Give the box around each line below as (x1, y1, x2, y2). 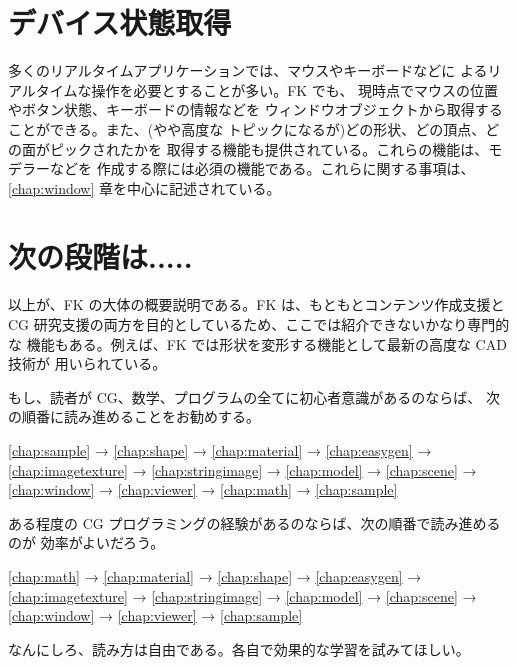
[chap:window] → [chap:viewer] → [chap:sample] (8, 605, 303, 626)
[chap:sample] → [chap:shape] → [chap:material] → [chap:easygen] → (8, 439, 432, 460)
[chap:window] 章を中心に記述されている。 (8, 177, 281, 198)
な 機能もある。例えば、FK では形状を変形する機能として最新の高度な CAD (8, 333, 507, 354)
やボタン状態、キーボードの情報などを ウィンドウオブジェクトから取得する (8, 99, 503, 120)
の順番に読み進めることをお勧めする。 (8, 406, 260, 427)
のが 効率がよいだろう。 (8, 532, 165, 553)
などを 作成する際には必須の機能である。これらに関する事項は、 (49, 158, 475, 179)
